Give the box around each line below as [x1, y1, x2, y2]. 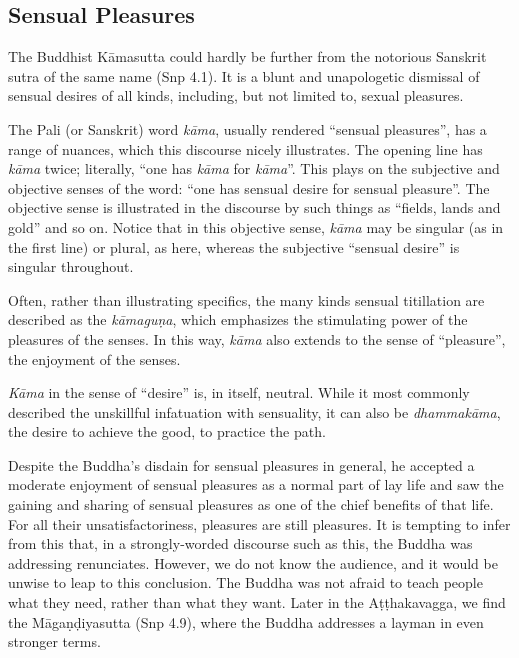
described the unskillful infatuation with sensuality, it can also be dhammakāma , [8, 401, 501, 422]
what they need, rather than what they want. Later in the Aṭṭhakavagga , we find [8, 592, 506, 613]
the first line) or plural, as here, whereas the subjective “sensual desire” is [8, 236, 460, 257]
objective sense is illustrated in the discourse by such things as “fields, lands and [8, 197, 501, 218]
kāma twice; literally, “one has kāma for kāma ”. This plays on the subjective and [8, 158, 500, 179]
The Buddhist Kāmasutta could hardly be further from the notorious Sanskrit [8, 46, 487, 67]
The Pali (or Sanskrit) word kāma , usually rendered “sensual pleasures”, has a [8, 118, 487, 139]
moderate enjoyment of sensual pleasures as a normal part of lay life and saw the [8, 474, 504, 495]
